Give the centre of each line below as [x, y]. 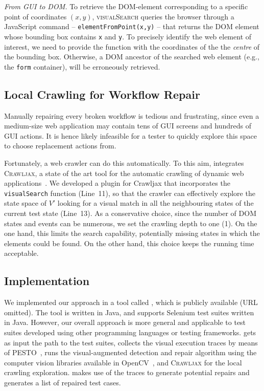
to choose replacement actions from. [60, 146]
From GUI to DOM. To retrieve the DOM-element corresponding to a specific [126, 6]
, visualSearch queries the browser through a [163, 16]
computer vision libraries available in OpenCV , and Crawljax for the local [123, 362]
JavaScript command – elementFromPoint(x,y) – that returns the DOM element [132, 26]
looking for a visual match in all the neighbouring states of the [155, 203]
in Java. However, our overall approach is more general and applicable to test [125, 322]
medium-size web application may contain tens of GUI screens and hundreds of [128, 126]
